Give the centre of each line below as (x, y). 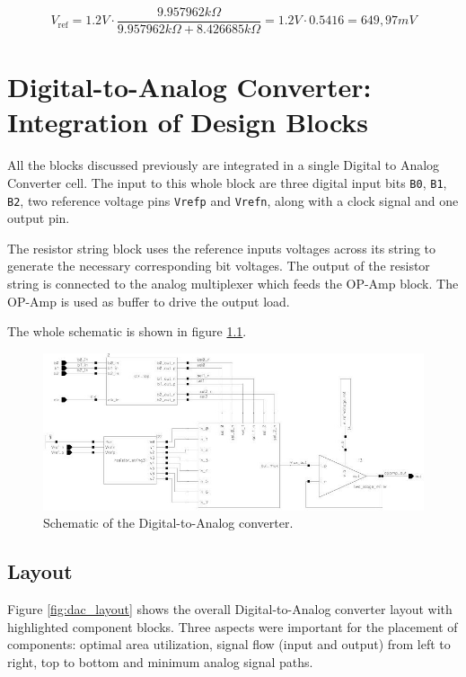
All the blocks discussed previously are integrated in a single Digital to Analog (224, 165)
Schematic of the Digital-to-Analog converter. (168, 523)
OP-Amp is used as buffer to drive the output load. (149, 301)
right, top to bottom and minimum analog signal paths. (160, 661)
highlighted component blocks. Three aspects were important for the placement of (233, 626)
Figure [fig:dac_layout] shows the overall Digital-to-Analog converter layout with (230, 609)
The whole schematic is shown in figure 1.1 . (127, 331)
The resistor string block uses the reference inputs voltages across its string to (222, 248)
